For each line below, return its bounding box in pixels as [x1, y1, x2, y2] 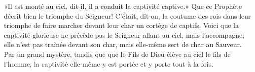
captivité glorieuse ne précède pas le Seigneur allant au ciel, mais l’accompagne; [4, 29, 245, 40]
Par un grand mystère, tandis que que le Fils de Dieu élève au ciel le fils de [4, 48, 231, 59]
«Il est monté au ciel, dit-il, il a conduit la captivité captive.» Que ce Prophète [4, 1, 242, 11]
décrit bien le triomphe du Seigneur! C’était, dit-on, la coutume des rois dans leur [4, 10, 251, 21]
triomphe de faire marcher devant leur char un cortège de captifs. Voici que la [4, 20, 239, 30]
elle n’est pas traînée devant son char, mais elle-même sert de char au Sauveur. [4, 39, 242, 49]
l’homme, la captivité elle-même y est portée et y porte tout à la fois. [4, 58, 214, 69]
